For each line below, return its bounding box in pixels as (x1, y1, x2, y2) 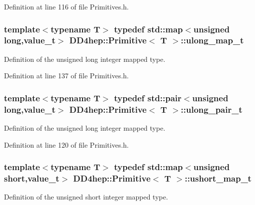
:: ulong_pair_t (180, 103, 243, 115)
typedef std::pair (114, 91, 182, 104)
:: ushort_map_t (184, 172, 252, 185)
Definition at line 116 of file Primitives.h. (4, 1, 129, 11)
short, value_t (4, 172, 60, 185)
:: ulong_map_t (180, 34, 244, 46)
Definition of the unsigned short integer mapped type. (4, 192, 168, 202)
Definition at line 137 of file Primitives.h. (4, 70, 129, 81)
